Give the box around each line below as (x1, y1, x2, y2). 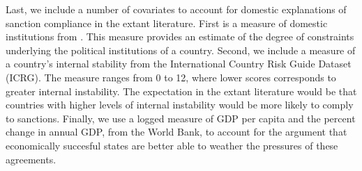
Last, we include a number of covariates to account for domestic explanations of (6, 2, 347, 16)
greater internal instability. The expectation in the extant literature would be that (6, 83, 357, 98)
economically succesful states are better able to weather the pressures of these (6, 138, 338, 152)
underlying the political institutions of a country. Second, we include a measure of (6, 42, 356, 57)
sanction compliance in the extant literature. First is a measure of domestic (6, 15, 328, 30)
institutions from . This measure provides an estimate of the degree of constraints (6, 29, 354, 44)
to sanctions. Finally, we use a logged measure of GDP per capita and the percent (6, 111, 356, 125)
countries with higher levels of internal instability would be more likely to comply (6, 97, 354, 112)
